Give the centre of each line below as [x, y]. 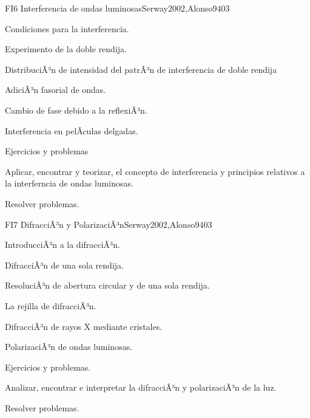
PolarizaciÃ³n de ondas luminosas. [69, 347]
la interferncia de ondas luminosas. [69, 183]
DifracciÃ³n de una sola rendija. [64, 265]
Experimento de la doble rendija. [66, 49]
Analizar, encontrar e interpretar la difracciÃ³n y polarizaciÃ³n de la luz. [141, 387]
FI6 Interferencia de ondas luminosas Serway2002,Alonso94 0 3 [117, 8]
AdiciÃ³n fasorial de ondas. [56, 90]
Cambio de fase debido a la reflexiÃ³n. [76, 110]
